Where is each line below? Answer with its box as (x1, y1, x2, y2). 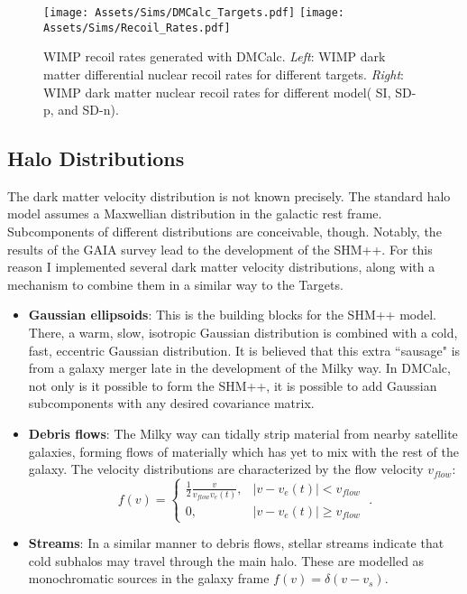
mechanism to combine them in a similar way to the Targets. (7, 274, 343, 293)
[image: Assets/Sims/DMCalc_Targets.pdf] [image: (43, 6, 344, 19)
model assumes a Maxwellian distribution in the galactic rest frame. (7, 204, 382, 223)
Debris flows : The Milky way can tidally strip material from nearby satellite (28, 424, 458, 443)
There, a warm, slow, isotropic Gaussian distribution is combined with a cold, (28, 323, 458, 342)
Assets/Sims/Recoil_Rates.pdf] (43, 21, 231, 34)
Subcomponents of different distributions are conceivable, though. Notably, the (7, 222, 442, 241)
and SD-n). (58, 100, 119, 119)
